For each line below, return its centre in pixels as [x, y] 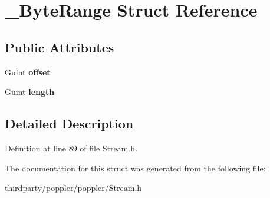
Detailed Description [69, 123]
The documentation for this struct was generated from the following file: [135, 168]
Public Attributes [60, 47]
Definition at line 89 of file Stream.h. [71, 148]
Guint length [30, 92]
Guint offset [28, 72]
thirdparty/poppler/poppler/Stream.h [73, 188]
